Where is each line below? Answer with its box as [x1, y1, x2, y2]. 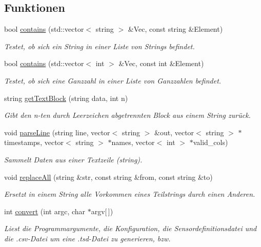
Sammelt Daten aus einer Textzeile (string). [4, 154, 143, 164]
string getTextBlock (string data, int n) [4, 92, 128, 103]
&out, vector [154, 127, 194, 137]
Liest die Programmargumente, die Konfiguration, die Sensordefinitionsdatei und [4, 223, 257, 234]
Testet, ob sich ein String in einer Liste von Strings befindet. [4, 40, 195, 51]
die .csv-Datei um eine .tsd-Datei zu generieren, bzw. [4, 233, 171, 243]
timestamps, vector [4, 137, 64, 148]
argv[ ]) [91, 205, 113, 216]
